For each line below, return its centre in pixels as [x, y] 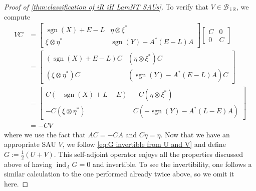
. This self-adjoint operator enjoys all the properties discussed [148, 154]
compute [17, 16]
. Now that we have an [195, 134]
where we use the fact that [45, 134]
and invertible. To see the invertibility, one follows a [172, 164]
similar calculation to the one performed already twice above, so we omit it [119, 174]
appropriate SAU [30, 144]
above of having [28, 164]
